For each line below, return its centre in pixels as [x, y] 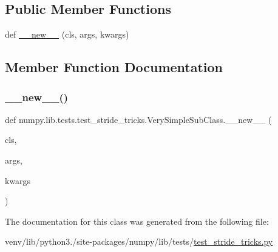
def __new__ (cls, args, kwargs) [67, 34]
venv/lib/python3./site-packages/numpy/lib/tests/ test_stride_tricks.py [139, 241]
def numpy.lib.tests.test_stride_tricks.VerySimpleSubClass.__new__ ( [138, 119]
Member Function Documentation [114, 67]
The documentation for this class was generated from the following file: [137, 221]
